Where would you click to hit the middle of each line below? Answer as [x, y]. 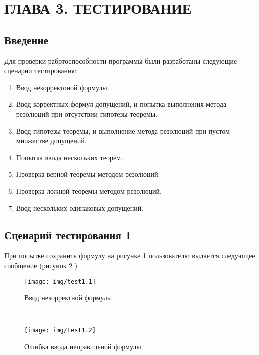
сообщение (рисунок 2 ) [41, 265]
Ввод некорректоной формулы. [62, 87]
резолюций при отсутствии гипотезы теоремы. [87, 113]
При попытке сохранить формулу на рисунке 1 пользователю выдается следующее [130, 256]
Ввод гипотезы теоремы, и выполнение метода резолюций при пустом [123, 130]
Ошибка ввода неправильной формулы [83, 346]
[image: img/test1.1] [60, 282]
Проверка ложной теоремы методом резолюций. [89, 191]
